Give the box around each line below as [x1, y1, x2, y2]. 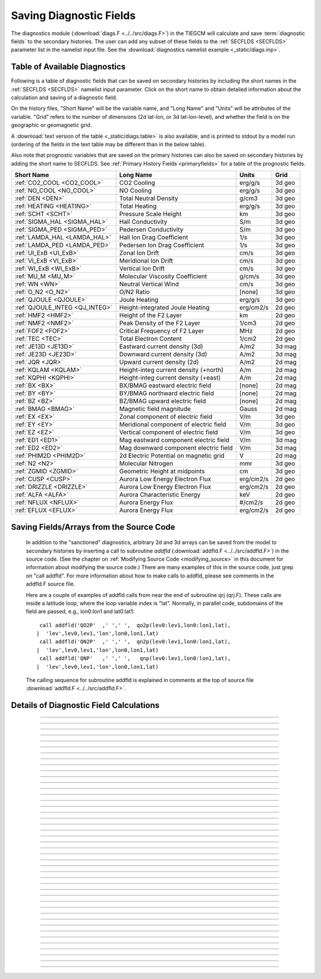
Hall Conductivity [119, 217, 168, 226]
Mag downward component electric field [119, 444, 233, 452]
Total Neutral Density [119, 194, 178, 203]
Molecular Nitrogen [119, 459, 174, 468]
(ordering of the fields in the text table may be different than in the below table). [11, 140, 206, 148]
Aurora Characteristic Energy [119, 491, 201, 499]
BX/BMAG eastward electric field [119, 381, 212, 390]
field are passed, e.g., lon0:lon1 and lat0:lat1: [26, 608, 135, 615]
